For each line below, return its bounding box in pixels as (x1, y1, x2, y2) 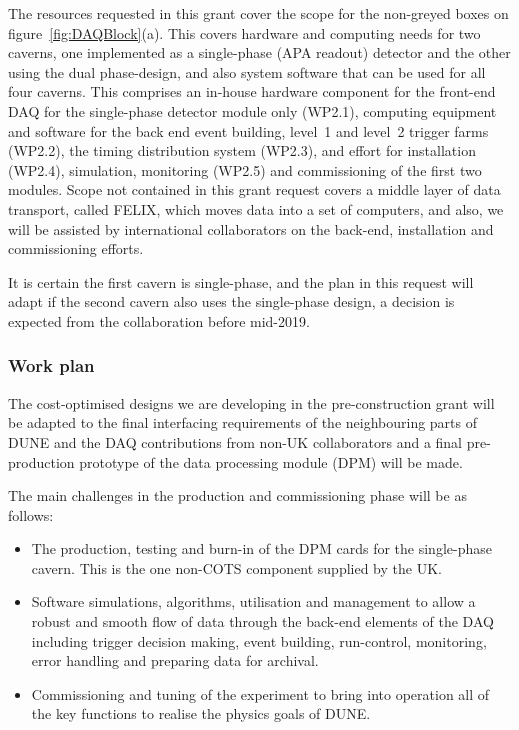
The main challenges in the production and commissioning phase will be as (8, 485, 467, 506)
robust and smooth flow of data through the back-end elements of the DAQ (31, 611, 494, 632)
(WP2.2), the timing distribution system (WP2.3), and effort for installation (8, 140, 476, 161)
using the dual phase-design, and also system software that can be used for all (8, 61, 486, 82)
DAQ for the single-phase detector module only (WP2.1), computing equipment (8, 100, 497, 121)
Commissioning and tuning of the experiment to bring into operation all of (31, 683, 490, 704)
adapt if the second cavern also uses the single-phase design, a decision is (8, 291, 455, 312)
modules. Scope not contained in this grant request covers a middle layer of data (8, 179, 501, 200)
